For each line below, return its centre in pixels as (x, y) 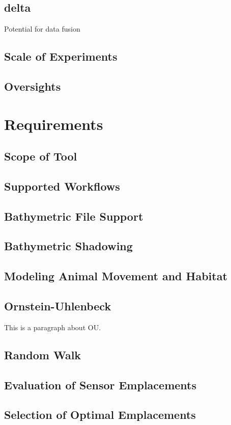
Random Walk (43, 354)
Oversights (33, 86)
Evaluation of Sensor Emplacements (100, 384)
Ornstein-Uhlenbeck (58, 306)
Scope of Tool (41, 156)
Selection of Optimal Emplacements (100, 415)
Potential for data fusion (42, 29)
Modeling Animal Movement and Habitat (116, 276)
